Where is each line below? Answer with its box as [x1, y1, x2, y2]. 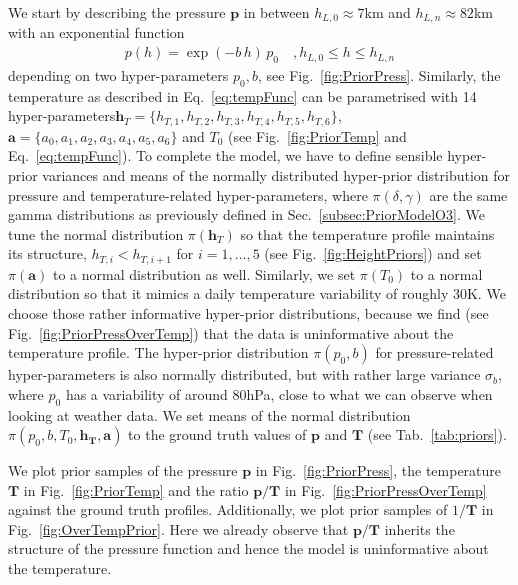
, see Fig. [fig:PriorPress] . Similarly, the [257, 64, 501, 85]
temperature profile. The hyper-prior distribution [8, 342, 309, 363]
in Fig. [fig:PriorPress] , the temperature [255, 460, 502, 481]
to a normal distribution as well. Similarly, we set [52, 263, 356, 284]
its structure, [8, 243, 87, 264]
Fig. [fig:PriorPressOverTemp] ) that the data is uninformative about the [8, 322, 454, 343]
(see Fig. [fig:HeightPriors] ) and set [264, 243, 482, 264]
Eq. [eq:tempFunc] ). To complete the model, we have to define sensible [8, 145, 443, 166]
